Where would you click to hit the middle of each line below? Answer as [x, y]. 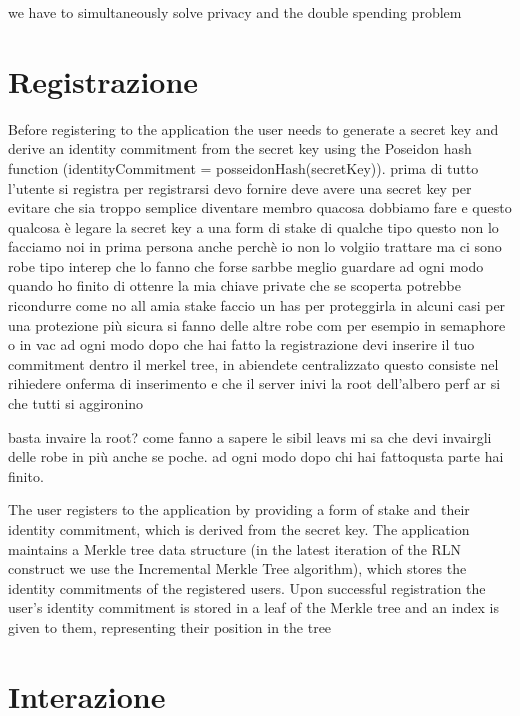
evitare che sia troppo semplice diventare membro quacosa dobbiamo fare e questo [260, 207]
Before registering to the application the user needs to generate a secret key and [253, 128]
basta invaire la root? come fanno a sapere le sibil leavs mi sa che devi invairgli [250, 436]
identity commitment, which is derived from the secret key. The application [239, 529]
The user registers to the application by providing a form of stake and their [239, 509]
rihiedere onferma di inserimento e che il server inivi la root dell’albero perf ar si [254, 383]
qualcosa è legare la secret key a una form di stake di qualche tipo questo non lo [253, 226]
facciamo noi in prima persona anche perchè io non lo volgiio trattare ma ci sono [255, 246]
